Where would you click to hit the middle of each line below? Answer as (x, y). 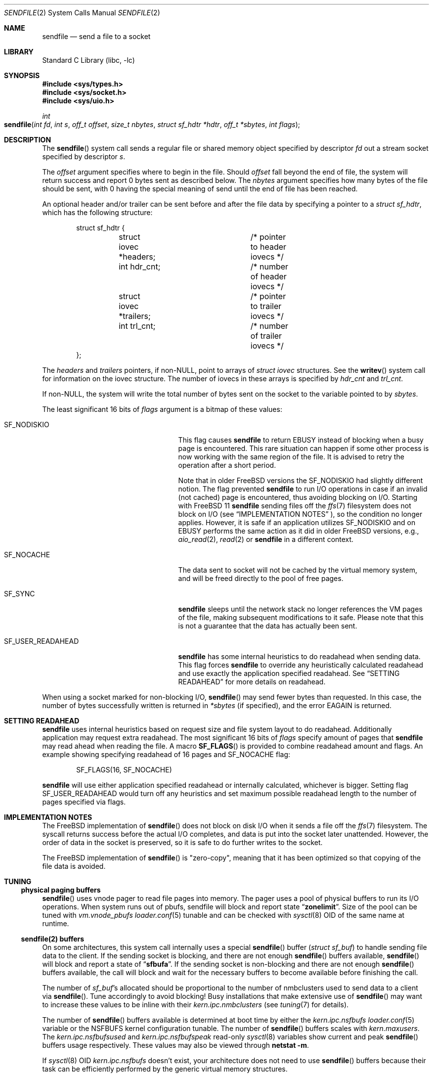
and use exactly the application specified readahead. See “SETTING (289, 673)
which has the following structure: (97, 212)
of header (268, 276)
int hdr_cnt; (140, 267)
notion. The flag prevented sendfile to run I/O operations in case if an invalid (303, 489)
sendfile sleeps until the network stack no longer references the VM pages (300, 609)
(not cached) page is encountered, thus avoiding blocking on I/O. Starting (298, 497)
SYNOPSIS (22, 75)
